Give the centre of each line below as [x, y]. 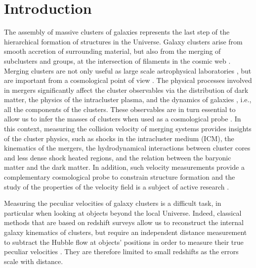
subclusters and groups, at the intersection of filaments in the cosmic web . [117, 60]
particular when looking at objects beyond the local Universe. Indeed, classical [123, 212]
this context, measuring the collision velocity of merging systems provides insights [128, 129]
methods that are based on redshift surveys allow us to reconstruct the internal [124, 222]
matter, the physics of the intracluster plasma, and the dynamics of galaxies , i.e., [128, 99]
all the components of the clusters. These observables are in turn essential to [120, 109]
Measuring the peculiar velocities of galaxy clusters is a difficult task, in [113, 203]
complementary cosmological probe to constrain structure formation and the [120, 177]
